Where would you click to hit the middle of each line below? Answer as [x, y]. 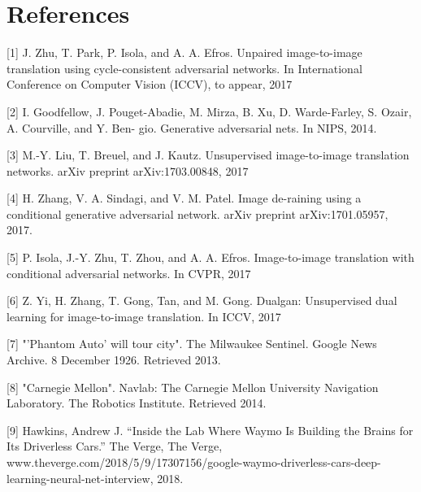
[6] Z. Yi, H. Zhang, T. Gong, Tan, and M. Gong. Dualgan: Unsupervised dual [202, 300]
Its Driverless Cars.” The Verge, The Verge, [115, 446]
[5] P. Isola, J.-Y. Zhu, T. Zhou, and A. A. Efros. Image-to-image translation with [210, 257]
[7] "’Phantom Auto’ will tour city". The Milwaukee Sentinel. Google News [192, 344]
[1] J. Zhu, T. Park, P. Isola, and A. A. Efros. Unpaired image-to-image [184, 52]
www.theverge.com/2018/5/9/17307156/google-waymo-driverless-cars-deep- [194, 462]
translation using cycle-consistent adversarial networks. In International [184, 68]
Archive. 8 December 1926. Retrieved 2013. [114, 360]
